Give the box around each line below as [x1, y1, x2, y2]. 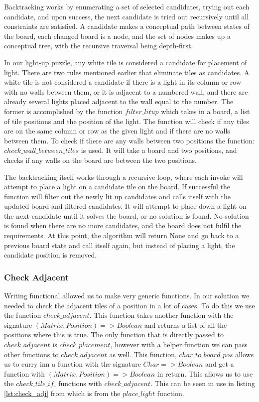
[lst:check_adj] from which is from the [4, 388, 121, 398]
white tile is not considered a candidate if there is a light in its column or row [4, 77, 242, 87]
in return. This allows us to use [157, 368, 253, 379]
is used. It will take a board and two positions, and [81, 145, 237, 155]
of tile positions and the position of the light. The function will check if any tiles [4, 116, 249, 126]
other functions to [4, 349, 59, 359]
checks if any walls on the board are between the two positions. [4, 154, 197, 165]
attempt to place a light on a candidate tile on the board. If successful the [4, 181, 231, 192]
